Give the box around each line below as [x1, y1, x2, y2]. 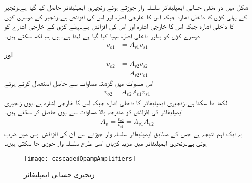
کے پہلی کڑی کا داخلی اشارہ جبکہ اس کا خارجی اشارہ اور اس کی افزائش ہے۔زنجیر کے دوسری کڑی [4, 11, 247, 21]
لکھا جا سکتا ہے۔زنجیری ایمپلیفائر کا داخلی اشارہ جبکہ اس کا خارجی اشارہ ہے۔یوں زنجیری [4, 97, 228, 107]
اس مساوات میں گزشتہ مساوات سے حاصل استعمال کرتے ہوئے [4, 78, 154, 88]
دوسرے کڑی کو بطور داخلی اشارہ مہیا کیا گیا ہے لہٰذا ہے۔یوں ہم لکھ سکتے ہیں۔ [4, 30, 200, 40]
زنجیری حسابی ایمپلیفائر [24, 169, 95, 179]
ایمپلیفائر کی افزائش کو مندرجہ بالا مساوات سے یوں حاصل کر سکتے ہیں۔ [4, 107, 183, 117]
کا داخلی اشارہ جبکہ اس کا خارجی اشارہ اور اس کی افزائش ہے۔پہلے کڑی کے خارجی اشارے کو [4, 21, 234, 31]
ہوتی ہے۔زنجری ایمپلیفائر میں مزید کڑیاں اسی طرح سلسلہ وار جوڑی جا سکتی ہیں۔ [4, 138, 207, 148]
